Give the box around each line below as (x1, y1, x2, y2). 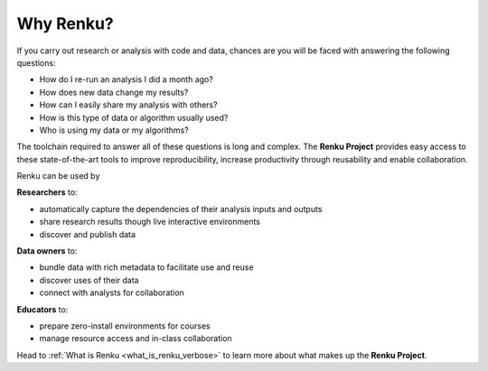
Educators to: (16, 303, 69, 315)
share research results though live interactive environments (39, 217, 261, 227)
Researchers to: (16, 187, 78, 198)
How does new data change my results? (39, 87, 189, 97)
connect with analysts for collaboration (39, 287, 184, 298)
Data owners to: (16, 246, 78, 256)
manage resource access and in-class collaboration (39, 333, 232, 344)
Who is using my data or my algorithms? (39, 125, 189, 135)
